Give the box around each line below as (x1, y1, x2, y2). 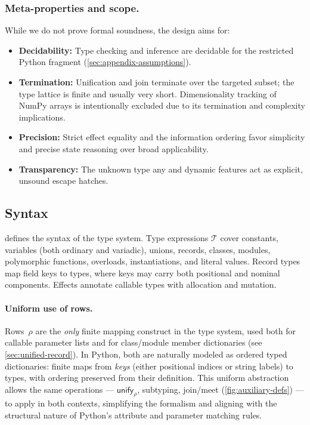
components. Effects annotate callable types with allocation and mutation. (5, 278, 277, 291)
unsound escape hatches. (18, 174, 108, 187)
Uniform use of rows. (5, 301, 93, 314)
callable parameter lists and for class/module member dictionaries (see (5, 336, 262, 349)
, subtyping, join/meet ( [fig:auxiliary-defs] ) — (137, 383, 304, 395)
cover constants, (220, 231, 278, 244)
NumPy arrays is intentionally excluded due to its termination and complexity (18, 99, 305, 112)
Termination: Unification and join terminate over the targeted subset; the (18, 76, 294, 88)
